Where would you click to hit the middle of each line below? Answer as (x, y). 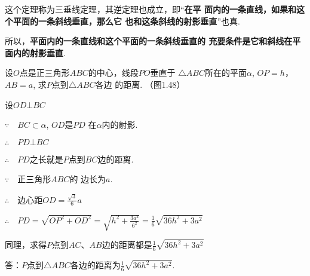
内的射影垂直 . (39, 52)
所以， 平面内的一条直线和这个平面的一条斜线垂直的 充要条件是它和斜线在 (149, 41)
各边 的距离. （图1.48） (140, 84)
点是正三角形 (44, 73)
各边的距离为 (95, 265)
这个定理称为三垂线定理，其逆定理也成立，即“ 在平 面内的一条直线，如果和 (151, 9)
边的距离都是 (127, 245)
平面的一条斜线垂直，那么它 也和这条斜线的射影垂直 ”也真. (126, 21)
